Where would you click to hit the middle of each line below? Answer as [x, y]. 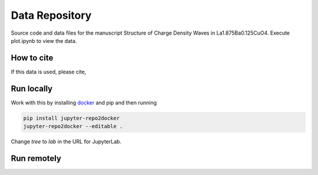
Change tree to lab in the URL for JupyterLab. [66, 142]
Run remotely [36, 158]
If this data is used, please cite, [49, 72]
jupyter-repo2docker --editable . [73, 127]
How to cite [32, 58]
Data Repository [51, 15]
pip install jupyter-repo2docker [72, 118]
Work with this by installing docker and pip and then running [84, 102]
